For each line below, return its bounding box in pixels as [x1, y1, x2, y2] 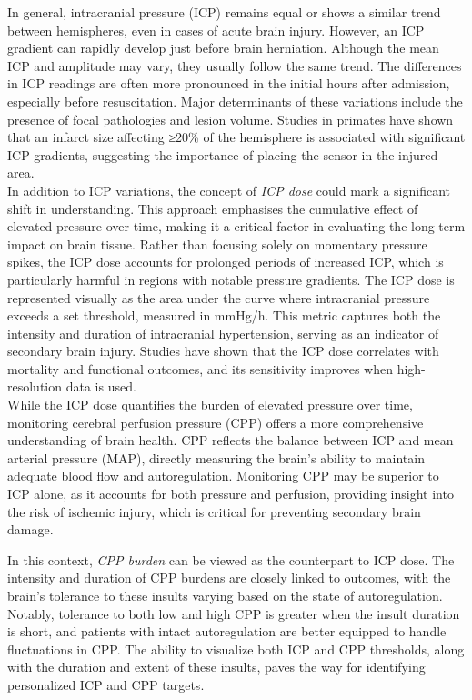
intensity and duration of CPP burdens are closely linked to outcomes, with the [7, 568, 451, 587]
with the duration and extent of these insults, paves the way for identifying [7, 657, 426, 676]
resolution [7, 377, 63, 396]
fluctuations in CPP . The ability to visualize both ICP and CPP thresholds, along [7, 639, 465, 658]
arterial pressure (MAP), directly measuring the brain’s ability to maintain [7, 448, 425, 467]
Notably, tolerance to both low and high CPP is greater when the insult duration [7, 604, 460, 623]
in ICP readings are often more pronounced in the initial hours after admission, [7, 74, 450, 93]
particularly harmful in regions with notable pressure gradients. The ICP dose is [7, 269, 455, 289]
